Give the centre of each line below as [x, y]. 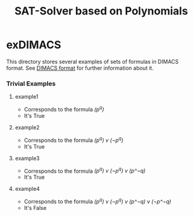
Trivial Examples [31, 84]
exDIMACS [34, 45]
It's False [35, 208]
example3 [27, 158]
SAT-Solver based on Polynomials [101, 11]
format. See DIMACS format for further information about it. [80, 68]
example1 [27, 97]
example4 [27, 189]
